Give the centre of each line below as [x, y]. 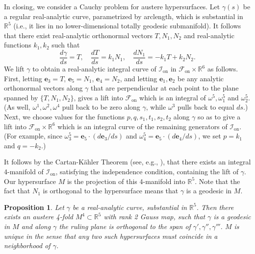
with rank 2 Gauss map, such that [154, 217]
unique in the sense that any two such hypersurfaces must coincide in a [111, 236]
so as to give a [219, 116]
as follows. [223, 69]
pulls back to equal [206, 107]
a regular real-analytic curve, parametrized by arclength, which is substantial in [124, 16]
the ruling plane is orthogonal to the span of [125, 226]
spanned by [21, 97]
